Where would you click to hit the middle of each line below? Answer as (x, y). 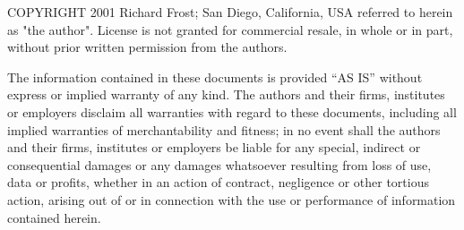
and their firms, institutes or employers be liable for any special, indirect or (214, 147)
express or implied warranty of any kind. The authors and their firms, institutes (226, 94)
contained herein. (54, 217)
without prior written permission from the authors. (147, 47)
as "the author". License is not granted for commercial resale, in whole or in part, (230, 29)
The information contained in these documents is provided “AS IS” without (215, 77)
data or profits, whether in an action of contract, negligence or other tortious (219, 182)
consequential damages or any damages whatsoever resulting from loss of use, (219, 164)
